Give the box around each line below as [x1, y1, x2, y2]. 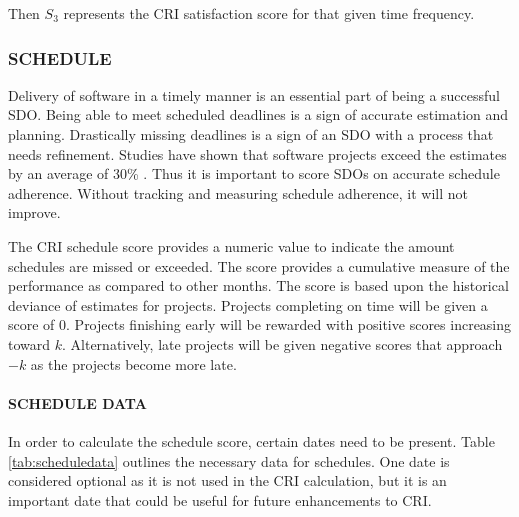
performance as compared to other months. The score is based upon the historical [8, 275, 509, 296]
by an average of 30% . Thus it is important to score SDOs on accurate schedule [8, 163, 500, 184]
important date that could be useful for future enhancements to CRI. [8, 489, 432, 510]
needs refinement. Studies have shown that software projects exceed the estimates [8, 143, 507, 164]
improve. [8, 202, 61, 223]
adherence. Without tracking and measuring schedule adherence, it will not [8, 182, 468, 203]
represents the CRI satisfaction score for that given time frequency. [63, 3, 475, 23]
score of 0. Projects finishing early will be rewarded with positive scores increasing [8, 314, 512, 335]
